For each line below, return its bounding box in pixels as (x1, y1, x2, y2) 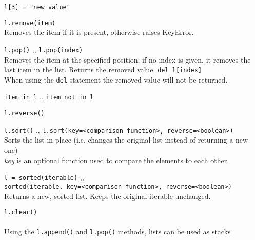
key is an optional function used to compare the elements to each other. (4, 154, 229, 165)
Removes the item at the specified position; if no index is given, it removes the (4, 54, 251, 65)
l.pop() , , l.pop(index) (4, 44, 83, 54)
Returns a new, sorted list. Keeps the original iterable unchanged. (4, 190, 211, 201)
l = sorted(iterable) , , (4, 172, 84, 183)
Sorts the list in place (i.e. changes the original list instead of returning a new (4, 134, 248, 145)
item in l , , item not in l (4, 91, 94, 102)
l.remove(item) (4, 19, 56, 27)
